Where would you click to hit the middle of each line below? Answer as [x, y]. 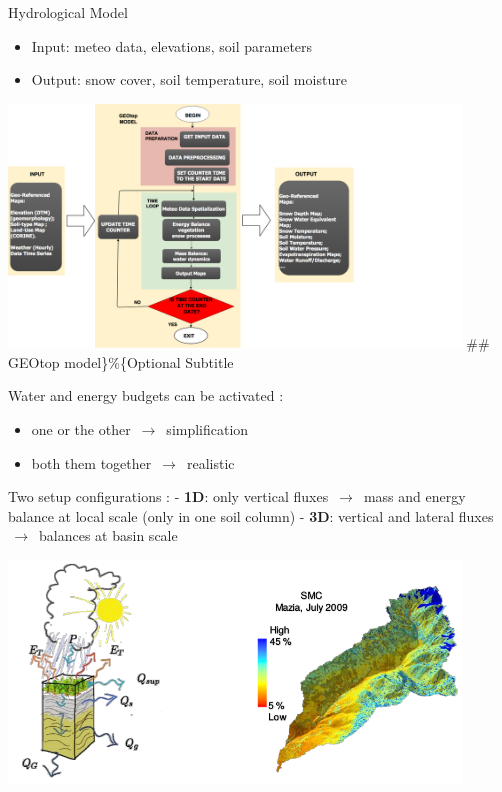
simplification [207, 429]
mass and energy [414, 496]
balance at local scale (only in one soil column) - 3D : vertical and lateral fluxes [251, 515]
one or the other [81, 429]
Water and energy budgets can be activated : [146, 395]
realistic [210, 462]
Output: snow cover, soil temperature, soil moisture [189, 79]
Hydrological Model [68, 12]
